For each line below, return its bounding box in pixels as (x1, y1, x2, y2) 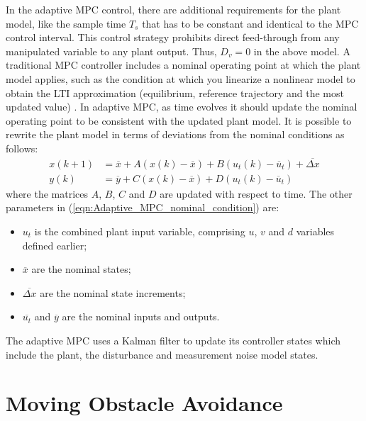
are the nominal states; (31, 262, 131, 276)
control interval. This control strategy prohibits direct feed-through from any (6, 30, 340, 45)
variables (296, 224, 335, 238)
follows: (6, 140, 38, 155)
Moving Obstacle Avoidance (6, 388, 283, 417)
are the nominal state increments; (40, 285, 186, 300)
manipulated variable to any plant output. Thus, (6, 43, 217, 58)
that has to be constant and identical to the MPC (142, 16, 359, 30)
